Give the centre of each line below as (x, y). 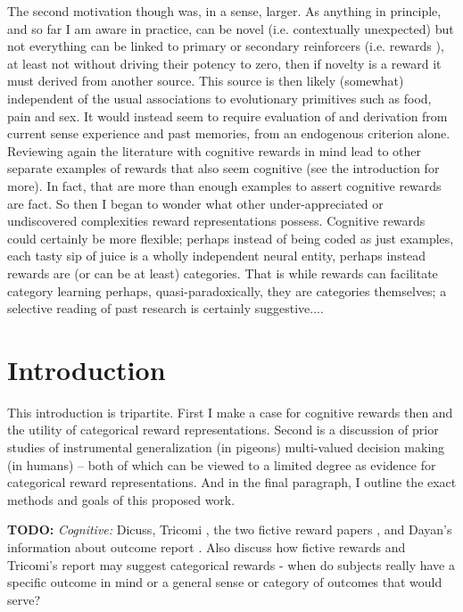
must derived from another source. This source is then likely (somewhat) (206, 81)
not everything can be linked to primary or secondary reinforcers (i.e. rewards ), (226, 46)
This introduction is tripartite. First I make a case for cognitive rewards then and (230, 412)
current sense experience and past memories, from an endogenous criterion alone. (229, 133)
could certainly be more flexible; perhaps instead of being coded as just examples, (231, 238)
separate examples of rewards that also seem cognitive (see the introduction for (223, 168)
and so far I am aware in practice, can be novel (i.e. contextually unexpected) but (231, 28)
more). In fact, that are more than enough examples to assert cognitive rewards (224, 185)
